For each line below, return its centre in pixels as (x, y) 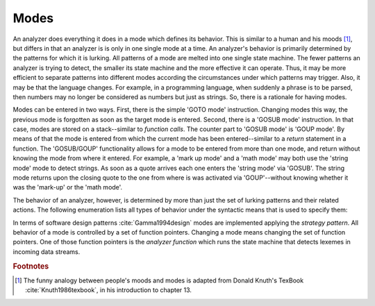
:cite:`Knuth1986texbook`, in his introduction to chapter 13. (109, 290)
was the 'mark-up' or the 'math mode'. (68, 187)
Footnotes (31, 266)
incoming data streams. (47, 252)
